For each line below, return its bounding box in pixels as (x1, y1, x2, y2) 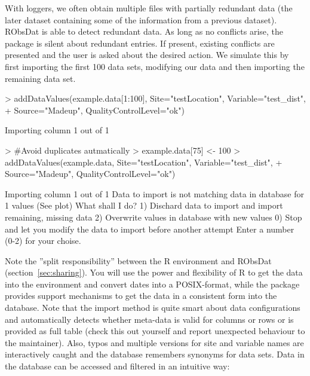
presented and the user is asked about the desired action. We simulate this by (5, 48, 289, 61)
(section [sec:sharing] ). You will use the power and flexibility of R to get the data (5, 266, 303, 279)
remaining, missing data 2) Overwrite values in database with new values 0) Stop (5, 210, 302, 223)
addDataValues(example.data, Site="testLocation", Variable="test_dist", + (5, 155, 283, 168)
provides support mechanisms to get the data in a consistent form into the (5, 289, 277, 302)
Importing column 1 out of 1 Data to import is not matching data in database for (5, 187, 304, 200)
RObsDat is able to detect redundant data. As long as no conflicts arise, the (5, 25, 284, 38)
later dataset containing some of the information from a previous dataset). (5, 13, 277, 26)
